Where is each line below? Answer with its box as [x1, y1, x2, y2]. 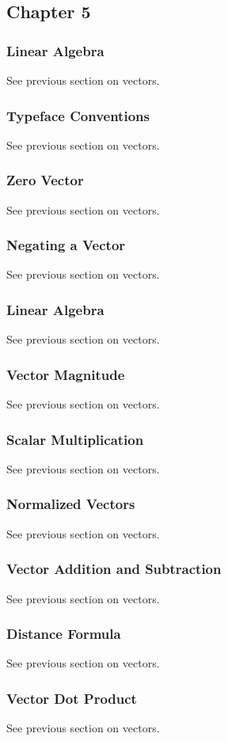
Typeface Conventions [6, 105, 150, 125]
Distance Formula [6, 624, 121, 644]
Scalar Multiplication [6, 429, 144, 449]
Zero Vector [6, 170, 84, 190]
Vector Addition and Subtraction [6, 559, 222, 579]
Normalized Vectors [6, 494, 135, 514]
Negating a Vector [6, 235, 126, 255]
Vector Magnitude [6, 364, 125, 384]
